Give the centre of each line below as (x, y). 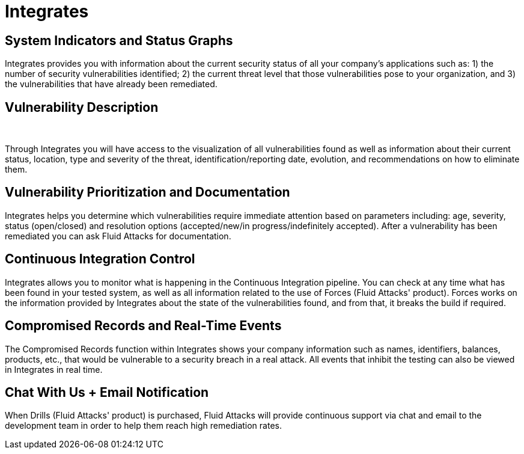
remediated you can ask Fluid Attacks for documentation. (118, 236)
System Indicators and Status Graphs (119, 40)
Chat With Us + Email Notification (107, 392)
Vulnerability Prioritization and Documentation (148, 192)
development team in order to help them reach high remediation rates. (143, 426)
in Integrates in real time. (54, 369)
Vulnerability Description (82, 107)
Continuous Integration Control (100, 259)
